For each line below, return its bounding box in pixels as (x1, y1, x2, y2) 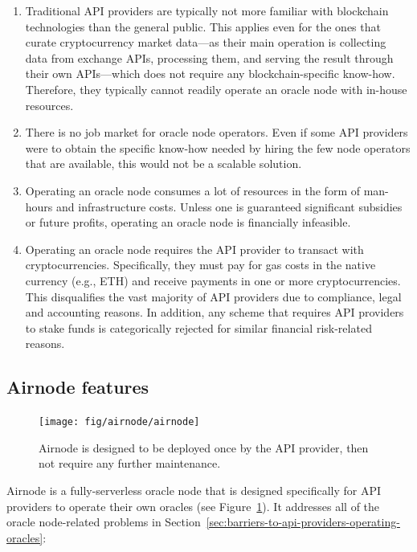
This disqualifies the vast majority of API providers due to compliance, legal (25, 288, 402, 305)
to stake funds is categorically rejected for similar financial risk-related (25, 319, 372, 336)
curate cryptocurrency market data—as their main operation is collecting (25, 34, 386, 51)
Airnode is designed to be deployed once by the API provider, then (39, 439, 369, 456)
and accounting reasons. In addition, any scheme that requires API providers (25, 304, 404, 321)
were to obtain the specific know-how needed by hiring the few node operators (25, 139, 411, 156)
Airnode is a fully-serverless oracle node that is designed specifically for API (6, 481, 382, 498)
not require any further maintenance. (39, 455, 221, 472)
